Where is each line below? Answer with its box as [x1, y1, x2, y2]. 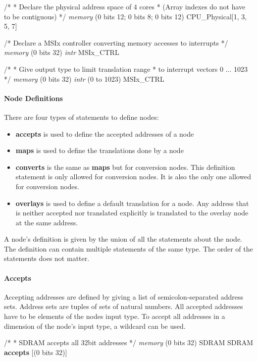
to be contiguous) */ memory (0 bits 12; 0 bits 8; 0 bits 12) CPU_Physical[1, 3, [4, 11, 247, 21]
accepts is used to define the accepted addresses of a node [15, 128, 194, 139]
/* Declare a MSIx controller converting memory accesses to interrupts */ [4, 37, 228, 48]
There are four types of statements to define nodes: [4, 111, 159, 122]
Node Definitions [4, 93, 63, 103]
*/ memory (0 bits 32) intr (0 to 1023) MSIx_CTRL [4, 73, 164, 84]
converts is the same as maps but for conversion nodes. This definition [15, 161, 235, 172]
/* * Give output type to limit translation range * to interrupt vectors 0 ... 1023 [4, 63, 248, 74]
